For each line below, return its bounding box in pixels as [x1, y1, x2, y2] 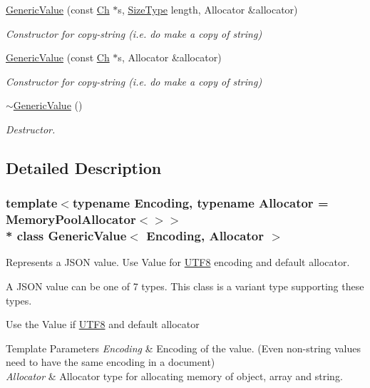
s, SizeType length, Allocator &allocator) [118, 2, 298, 16]
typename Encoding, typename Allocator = [72, 194, 329, 212]
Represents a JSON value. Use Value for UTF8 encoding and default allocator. [6, 255, 350, 270]
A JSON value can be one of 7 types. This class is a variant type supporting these [6, 279, 364, 293]
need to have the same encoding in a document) [6, 354, 215, 369]
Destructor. [6, 121, 56, 136]
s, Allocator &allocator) [118, 50, 222, 65]
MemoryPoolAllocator [6, 210, 136, 228]
